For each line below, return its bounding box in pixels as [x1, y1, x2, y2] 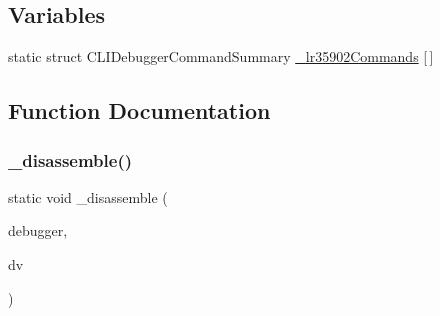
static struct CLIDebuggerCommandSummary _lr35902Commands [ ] [8, 46, 434, 67]
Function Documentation [8, 95, 271, 126]
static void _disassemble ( [8, 186, 168, 207]
